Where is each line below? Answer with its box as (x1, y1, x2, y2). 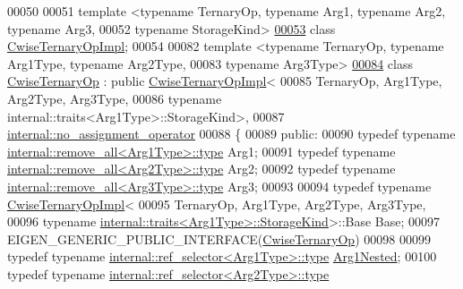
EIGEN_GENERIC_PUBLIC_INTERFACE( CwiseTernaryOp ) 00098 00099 (7, 229, 431, 248)
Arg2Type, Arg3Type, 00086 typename (7, 89, 222, 107)
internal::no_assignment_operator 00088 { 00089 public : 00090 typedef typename (7, 124, 456, 143)
